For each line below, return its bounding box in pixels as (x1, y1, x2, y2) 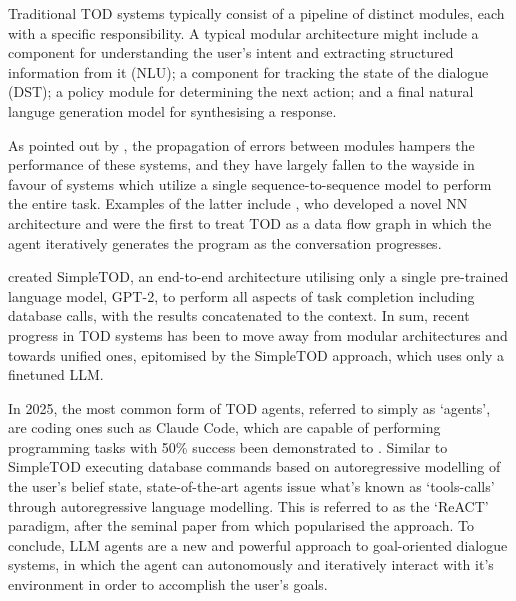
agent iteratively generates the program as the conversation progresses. (8, 232, 442, 253)
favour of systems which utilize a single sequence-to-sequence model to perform (8, 173, 492, 194)
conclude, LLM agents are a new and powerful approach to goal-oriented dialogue (8, 534, 508, 555)
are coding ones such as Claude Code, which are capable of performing (8, 417, 441, 438)
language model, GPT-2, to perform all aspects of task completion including (8, 285, 475, 306)
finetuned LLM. (8, 364, 104, 385)
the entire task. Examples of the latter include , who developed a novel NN (8, 193, 468, 214)
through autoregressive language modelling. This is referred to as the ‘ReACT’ (8, 495, 489, 516)
